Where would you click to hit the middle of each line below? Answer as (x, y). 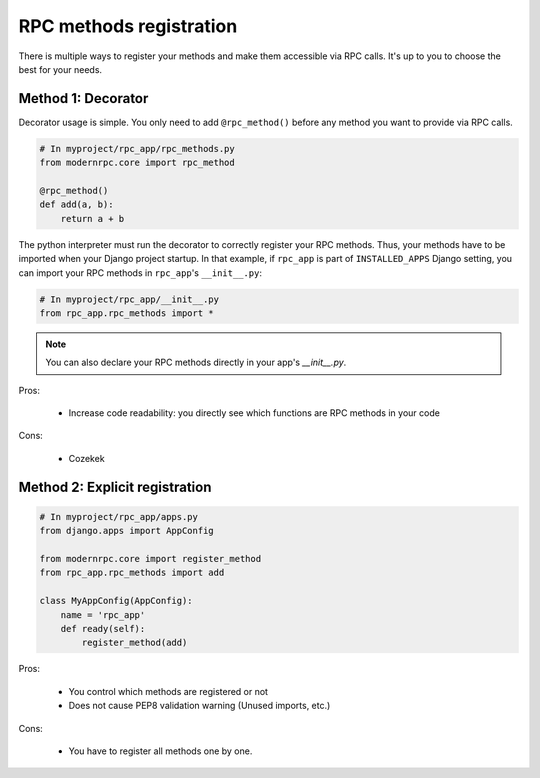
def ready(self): (103, 628)
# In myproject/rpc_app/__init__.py (129, 299)
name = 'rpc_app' (103, 614)
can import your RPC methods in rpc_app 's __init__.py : (140, 272)
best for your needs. (60, 69)
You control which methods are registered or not (168, 691)
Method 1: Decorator (83, 98)
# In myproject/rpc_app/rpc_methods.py (137, 148)
